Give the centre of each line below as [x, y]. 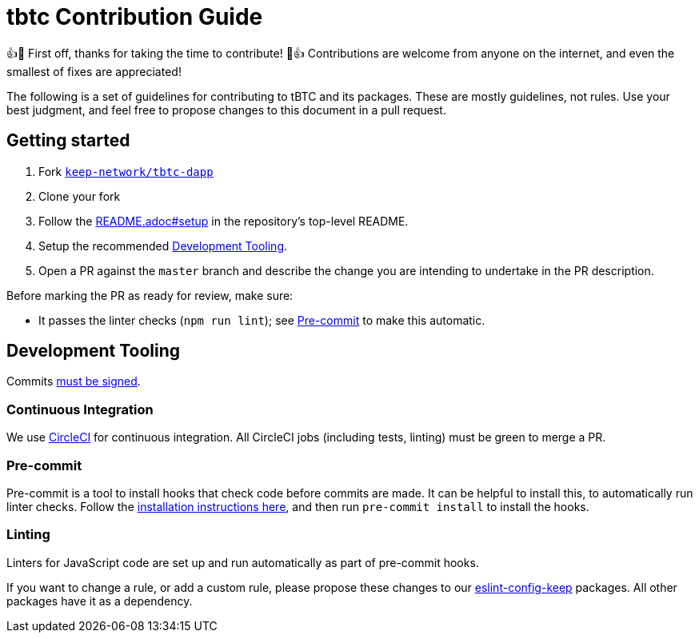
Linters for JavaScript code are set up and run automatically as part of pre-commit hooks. [243, 562]
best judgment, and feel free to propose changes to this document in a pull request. [226, 110]
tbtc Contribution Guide [135, 17]
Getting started [68, 141]
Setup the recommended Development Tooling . [163, 246]
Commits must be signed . [74, 381]
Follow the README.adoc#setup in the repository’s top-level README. [224, 221]
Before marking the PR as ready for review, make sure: [150, 295]
